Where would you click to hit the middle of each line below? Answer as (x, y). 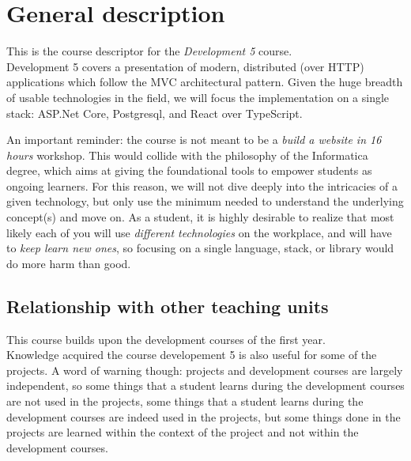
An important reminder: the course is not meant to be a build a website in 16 (194, 140)
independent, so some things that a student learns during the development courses (205, 385)
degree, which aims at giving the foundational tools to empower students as (189, 170)
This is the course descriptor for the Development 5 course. (149, 51)
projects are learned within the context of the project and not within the (183, 432)
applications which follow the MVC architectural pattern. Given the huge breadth (205, 82)
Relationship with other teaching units (168, 306)
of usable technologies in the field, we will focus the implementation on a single (198, 97)
